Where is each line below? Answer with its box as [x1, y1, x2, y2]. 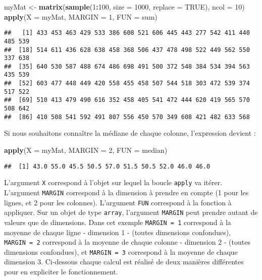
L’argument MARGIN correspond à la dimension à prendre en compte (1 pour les [4, 187, 249, 197]
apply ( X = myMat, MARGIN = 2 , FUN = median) [4, 145, 168, 155]
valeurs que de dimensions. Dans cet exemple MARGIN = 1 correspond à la [4, 216, 231, 227]
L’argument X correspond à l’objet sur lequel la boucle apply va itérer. [4, 177, 223, 188]
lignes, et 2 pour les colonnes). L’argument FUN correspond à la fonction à [4, 197, 232, 207]
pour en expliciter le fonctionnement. [4, 266, 118, 277]
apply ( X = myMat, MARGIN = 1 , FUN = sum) [4, 11, 158, 22]
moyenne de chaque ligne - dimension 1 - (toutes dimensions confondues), [4, 227, 231, 237]
